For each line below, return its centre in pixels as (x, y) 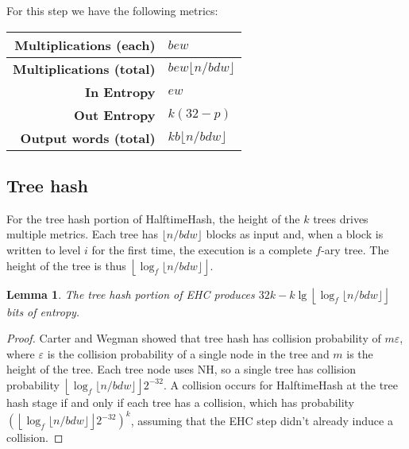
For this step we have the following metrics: (112, 10)
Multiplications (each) (85, 45)
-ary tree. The (355, 249)
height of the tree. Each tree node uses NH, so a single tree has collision (181, 369)
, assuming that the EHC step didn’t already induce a (262, 420)
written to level (44, 249)
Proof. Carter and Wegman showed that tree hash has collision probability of (194, 338)
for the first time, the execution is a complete (202, 249)
